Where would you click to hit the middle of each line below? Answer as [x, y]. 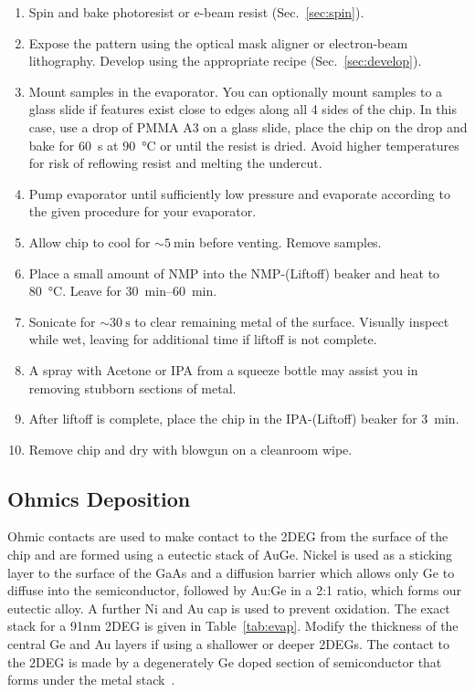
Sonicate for [62, 321]
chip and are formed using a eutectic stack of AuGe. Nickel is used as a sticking [230, 555]
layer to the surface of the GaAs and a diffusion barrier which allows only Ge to [231, 572]
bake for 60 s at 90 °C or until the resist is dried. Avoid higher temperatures [244, 145]
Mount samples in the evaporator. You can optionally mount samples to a [236, 91]
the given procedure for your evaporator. [142, 211]
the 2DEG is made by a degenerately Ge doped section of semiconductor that [225, 661]
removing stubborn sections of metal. [132, 388]
